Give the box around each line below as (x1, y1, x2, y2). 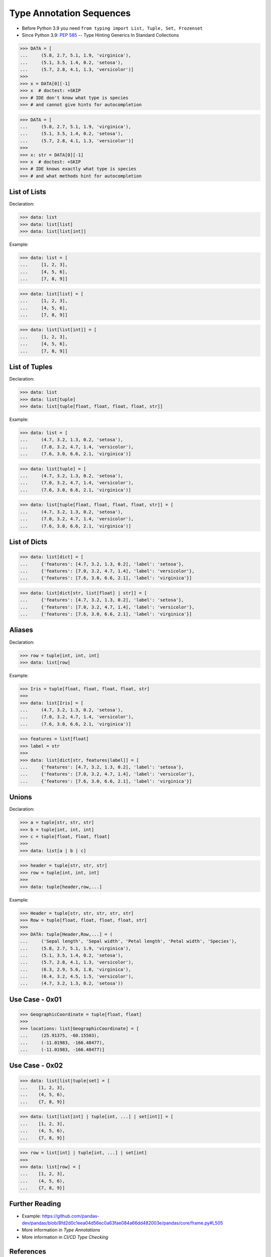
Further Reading (9, 1200, 61, 1208)
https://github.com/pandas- (42, 1213, 100, 1219)
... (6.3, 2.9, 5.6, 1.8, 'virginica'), (20, 966, 131, 972)
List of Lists (9, 188, 46, 196)
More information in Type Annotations (22, 1227, 100, 1233)
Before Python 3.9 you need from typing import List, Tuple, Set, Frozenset (22, 25, 203, 31)
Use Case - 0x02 (9, 1061, 63, 1070)
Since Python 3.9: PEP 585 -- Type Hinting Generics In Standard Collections (22, 32, 179, 38)
